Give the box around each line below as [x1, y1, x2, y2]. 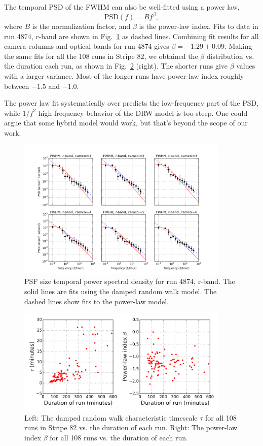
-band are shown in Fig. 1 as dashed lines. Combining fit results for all [39, 30, 259, 41]
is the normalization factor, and [32, 21, 131, 31]
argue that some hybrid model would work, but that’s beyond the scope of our [4, 117, 248, 128]
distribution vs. [206, 50, 254, 61]
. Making [224, 41, 252, 51]
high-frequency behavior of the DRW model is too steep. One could [38, 107, 248, 118]
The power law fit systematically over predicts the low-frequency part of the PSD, [4, 98, 259, 108]
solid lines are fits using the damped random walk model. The [24, 285, 217, 296]
